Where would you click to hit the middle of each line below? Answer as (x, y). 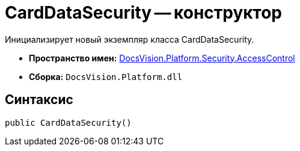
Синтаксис (39, 100)
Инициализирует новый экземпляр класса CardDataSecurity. (130, 39)
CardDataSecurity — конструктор (144, 13)
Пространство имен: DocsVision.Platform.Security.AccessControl (162, 58)
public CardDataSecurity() (68, 122)
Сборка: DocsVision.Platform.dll (106, 76)
